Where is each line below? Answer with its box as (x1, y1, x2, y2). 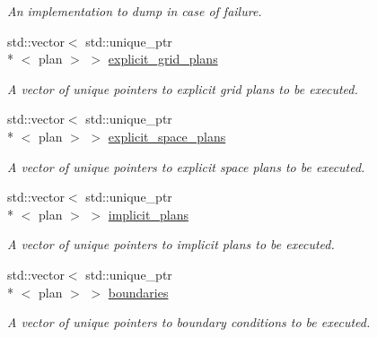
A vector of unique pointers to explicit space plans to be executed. (7, 157, 365, 176)
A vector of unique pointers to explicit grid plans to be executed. (7, 79, 358, 98)
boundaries (108, 282, 169, 301)
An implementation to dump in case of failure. (7, 2, 262, 20)
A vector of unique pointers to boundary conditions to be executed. (7, 313, 371, 332)
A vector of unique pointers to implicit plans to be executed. (7, 235, 335, 254)
